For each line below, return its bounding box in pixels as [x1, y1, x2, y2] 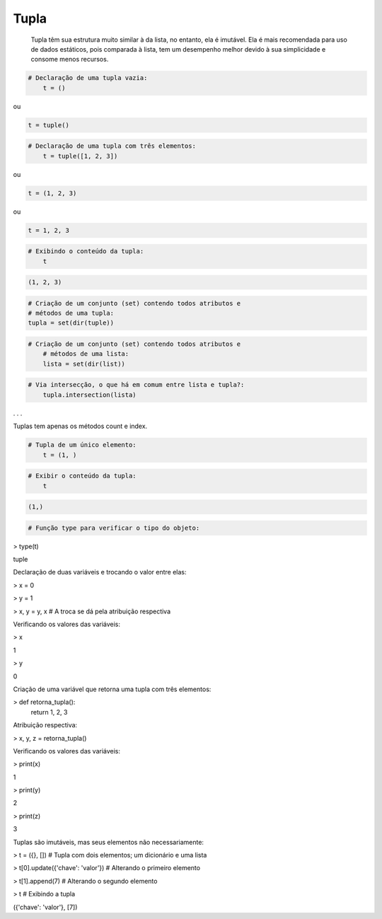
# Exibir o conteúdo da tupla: [28, 472, 137, 480]
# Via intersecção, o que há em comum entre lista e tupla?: [28, 381, 245, 389]
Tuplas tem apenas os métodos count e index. [13, 422, 148, 431]
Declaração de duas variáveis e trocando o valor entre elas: [13, 568, 187, 577]
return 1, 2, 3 [30, 707, 68, 716]
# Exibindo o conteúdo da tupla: [28, 248, 144, 255]
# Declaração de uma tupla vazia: [28, 74, 148, 82]
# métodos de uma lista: [42, 350, 129, 358]
